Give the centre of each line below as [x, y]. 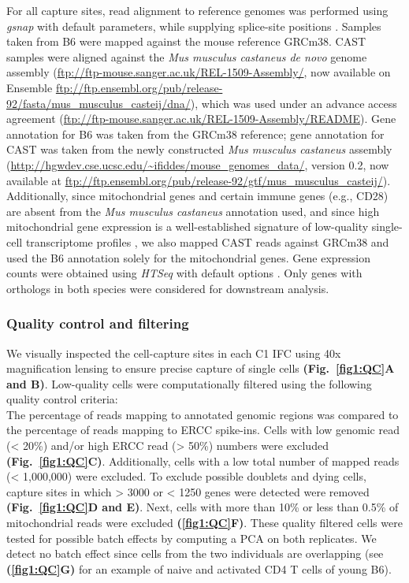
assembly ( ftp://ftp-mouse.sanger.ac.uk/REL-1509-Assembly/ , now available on [199, 72]
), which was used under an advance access [294, 103]
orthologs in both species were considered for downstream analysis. [168, 288]
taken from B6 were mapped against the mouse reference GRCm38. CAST [186, 41]
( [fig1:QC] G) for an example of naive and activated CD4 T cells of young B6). [199, 568]
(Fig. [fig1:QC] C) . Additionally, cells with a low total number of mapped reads [203, 460]
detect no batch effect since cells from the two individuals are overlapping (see [195, 553]
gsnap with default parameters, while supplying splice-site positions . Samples [194, 26]
